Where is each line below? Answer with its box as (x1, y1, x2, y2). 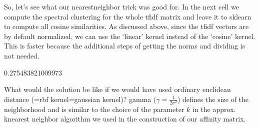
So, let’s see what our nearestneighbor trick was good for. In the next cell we (4, 1, 239, 11)
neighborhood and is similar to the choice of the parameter (4, 103, 184, 114)
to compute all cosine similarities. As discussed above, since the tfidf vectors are (4, 21, 249, 31)
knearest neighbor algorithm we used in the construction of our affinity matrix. (4, 113, 246, 124)
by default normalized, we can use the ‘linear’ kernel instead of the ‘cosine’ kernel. (4, 30, 255, 41)
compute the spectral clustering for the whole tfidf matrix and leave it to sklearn (4, 11, 251, 21)
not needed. (4, 50, 39, 60)
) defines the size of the (177, 93, 249, 104)
